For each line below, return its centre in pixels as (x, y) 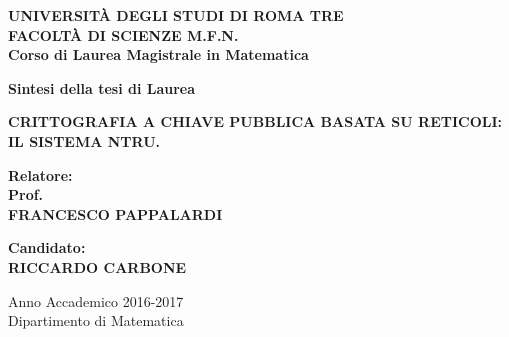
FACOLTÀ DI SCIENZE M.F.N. (123, 34)
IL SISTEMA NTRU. (84, 140)
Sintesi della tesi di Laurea (102, 87)
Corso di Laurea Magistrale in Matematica (158, 54)
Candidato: (47, 247)
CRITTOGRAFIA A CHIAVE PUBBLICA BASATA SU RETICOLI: (255, 121)
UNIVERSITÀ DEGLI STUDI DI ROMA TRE (176, 15)
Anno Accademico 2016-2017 (96, 300)
